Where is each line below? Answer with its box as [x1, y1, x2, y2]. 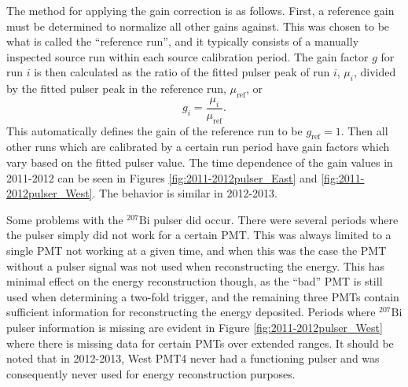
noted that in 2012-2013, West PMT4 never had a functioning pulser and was [6, 350, 380, 367]
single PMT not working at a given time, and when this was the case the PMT [6, 241, 387, 258]
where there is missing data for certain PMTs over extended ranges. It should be [6, 334, 394, 351]
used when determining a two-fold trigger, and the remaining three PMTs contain [6, 288, 399, 304]
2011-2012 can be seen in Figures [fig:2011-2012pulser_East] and [6, 169, 318, 186]
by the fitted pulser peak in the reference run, [6, 80, 226, 97]
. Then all [340, 122, 388, 138]
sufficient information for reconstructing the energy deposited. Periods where [6, 304, 376, 320]
